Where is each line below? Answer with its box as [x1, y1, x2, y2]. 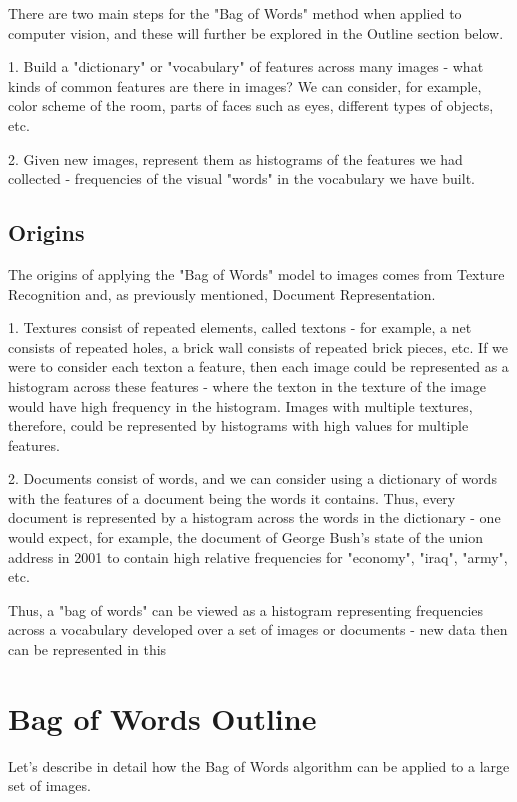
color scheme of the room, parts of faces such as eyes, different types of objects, [8, 95, 494, 116]
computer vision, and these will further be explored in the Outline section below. [8, 22, 504, 43]
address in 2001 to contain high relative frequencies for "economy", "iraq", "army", [8, 546, 508, 567]
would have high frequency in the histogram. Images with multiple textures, [8, 395, 473, 416]
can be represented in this [8, 639, 167, 660]
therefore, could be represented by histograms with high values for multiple [8, 415, 469, 436]
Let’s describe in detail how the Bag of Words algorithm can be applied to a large [8, 755, 510, 776]
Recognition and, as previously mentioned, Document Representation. [8, 283, 436, 304]
